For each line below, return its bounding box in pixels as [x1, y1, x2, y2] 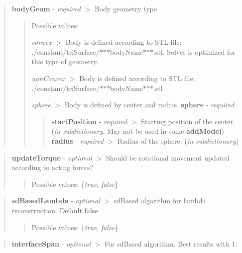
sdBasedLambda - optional [11, 195, 100, 206]
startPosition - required [51, 116, 127, 126]
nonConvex [31, 73, 65, 83]
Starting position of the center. [141, 116, 235, 126]
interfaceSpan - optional [11, 239, 91, 249]
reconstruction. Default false [11, 205, 98, 215]
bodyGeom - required [11, 3, 81, 13]
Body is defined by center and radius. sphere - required [64, 99, 235, 110]
